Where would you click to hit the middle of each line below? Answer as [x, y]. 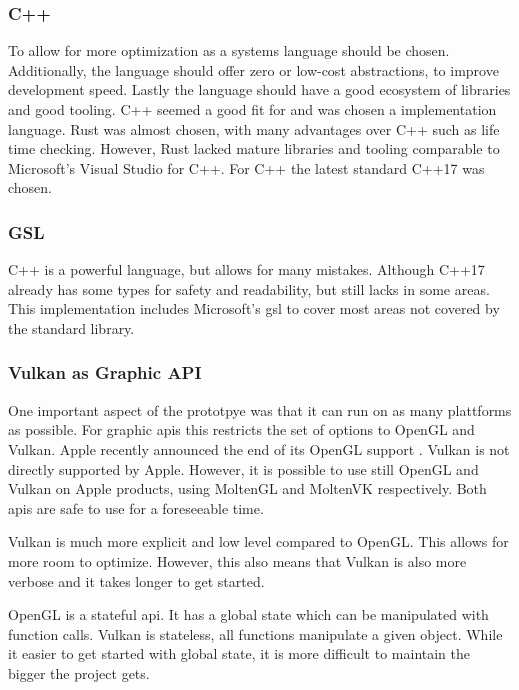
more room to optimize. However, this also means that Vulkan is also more [237, 560]
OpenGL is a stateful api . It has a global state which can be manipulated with [248, 614]
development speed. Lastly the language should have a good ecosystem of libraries [259, 89]
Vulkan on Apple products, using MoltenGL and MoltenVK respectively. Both [247, 488]
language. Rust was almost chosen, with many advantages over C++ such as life [254, 128]
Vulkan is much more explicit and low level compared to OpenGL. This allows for [258, 541]
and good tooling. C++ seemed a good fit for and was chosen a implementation [252, 109]
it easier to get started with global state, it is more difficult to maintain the [239, 653]
